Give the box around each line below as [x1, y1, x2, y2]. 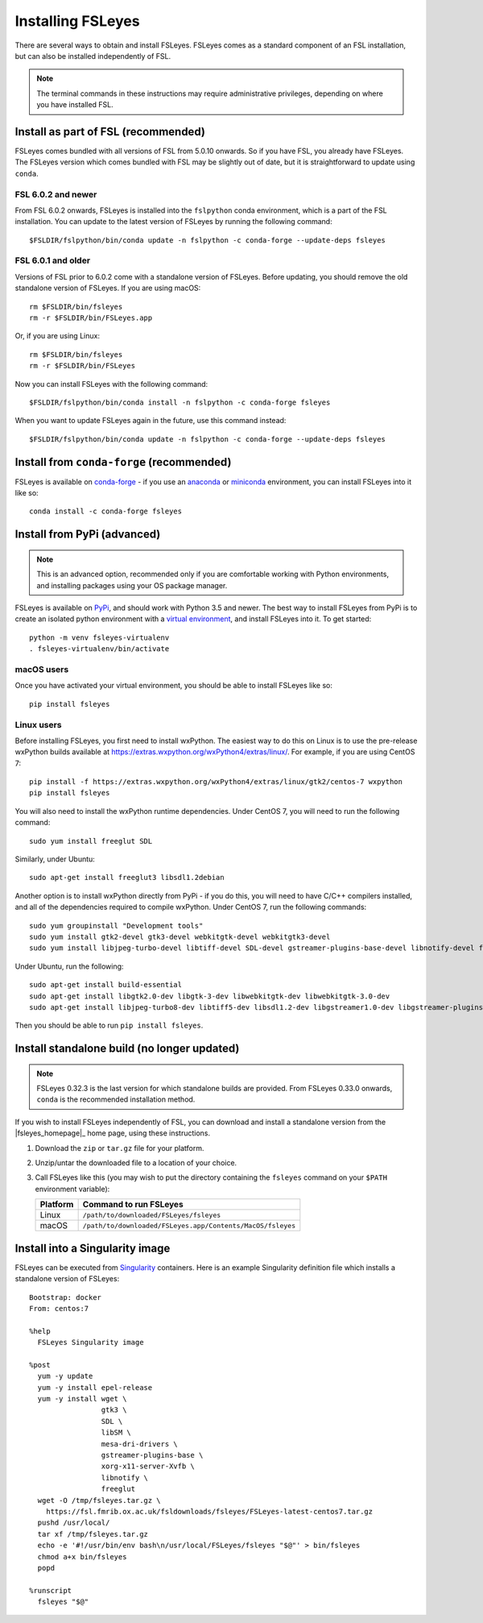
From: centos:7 [29, 1304, 89, 1313]
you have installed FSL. [36, 100, 114, 110]
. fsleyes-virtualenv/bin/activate [29, 645, 170, 654]
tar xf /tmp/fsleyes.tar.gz [37, 1530, 149, 1538]
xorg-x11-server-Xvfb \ [101, 1462, 195, 1471]
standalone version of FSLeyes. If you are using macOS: [14, 283, 201, 293]
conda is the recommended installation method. [36, 1094, 196, 1104]
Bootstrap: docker [29, 1293, 102, 1301]
